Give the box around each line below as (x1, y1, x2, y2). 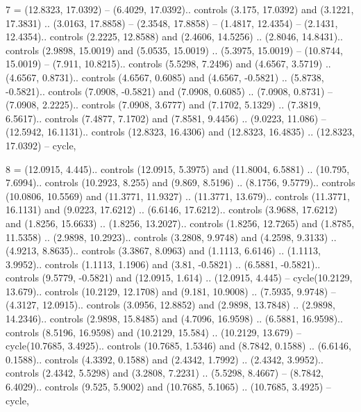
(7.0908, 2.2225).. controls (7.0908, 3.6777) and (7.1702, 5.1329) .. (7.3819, (6, 97, 321, 112)
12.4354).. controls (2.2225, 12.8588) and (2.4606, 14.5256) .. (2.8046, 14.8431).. (6, 29, 343, 44)
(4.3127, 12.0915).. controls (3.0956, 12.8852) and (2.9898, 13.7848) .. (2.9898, (6, 297, 335, 312)
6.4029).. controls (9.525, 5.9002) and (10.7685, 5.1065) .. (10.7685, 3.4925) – (6, 379, 331, 394)
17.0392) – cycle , (6, 138, 76, 152)
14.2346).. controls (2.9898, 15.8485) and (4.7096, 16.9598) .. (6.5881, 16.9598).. (6, 311, 343, 326)
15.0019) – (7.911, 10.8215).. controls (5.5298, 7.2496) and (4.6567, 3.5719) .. (6, 56, 331, 71)
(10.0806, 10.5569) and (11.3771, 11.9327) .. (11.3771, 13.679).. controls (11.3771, (6, 188, 350, 203)
